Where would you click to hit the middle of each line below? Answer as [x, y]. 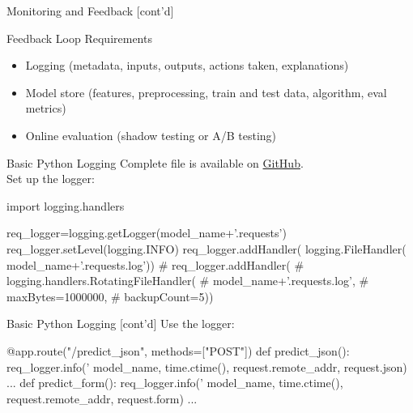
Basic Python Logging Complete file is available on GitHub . [155, 162]
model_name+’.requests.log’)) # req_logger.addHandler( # [155, 264]
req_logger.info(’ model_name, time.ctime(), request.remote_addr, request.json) [207, 366]
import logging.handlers [66, 205]
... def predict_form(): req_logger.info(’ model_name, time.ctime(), [175, 383]
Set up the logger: [51, 179]
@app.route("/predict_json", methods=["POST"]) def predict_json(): [178, 350]
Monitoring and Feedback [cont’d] [90, 11]
